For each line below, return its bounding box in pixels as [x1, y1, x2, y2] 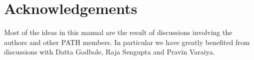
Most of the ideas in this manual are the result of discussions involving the [4, 27, 232, 37]
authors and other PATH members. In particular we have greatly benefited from [4, 36, 250, 47]
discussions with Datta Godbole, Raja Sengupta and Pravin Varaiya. [4, 46, 215, 57]
